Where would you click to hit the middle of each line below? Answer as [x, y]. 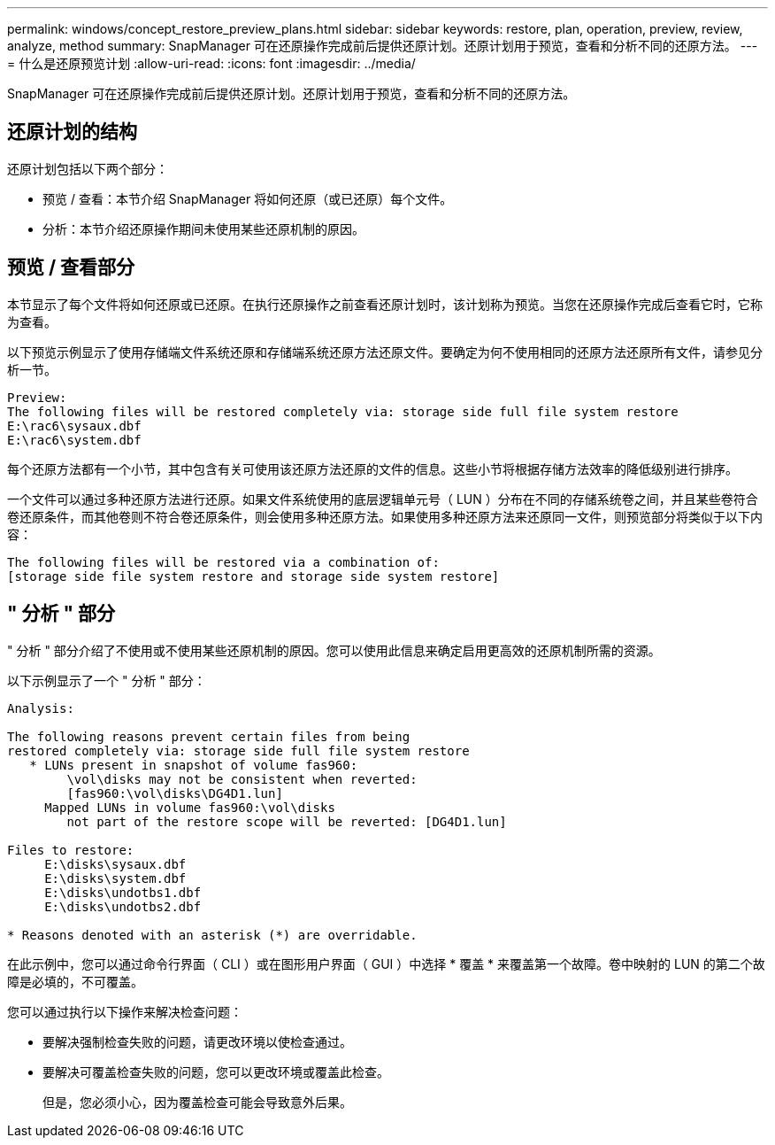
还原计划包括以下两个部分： [88, 168]
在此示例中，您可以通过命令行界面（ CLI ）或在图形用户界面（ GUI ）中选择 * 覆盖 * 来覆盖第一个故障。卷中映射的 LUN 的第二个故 [386, 963]
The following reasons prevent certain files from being [209, 736]
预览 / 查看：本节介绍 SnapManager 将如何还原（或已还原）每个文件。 [248, 198]
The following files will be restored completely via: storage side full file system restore [343, 411]
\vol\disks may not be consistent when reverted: [242, 779]
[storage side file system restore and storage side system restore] [253, 576]
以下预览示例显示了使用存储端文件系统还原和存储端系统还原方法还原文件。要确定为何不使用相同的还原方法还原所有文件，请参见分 [385, 352]
